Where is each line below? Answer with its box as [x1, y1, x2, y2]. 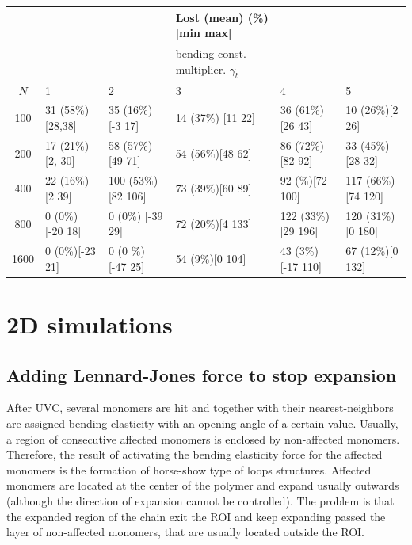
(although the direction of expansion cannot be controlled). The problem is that [6, 493, 395, 509]
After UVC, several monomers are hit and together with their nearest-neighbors [6, 399, 394, 416]
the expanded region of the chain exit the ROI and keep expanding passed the [6, 508, 386, 524]
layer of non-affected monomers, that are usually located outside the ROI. [6, 524, 365, 540]
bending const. [175, 44, 246, 61]
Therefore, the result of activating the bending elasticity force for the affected [6, 446, 383, 463]
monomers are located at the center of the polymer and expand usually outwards [6, 477, 399, 494]
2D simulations [6, 308, 173, 341]
